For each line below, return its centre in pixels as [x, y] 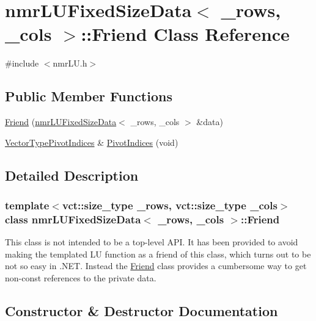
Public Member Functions [89, 96]
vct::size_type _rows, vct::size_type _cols [170, 205]
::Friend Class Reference [185, 34]
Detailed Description [72, 175]
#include [22, 63]
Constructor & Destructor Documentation [141, 310]
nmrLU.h [70, 63]
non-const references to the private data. [81, 278]
